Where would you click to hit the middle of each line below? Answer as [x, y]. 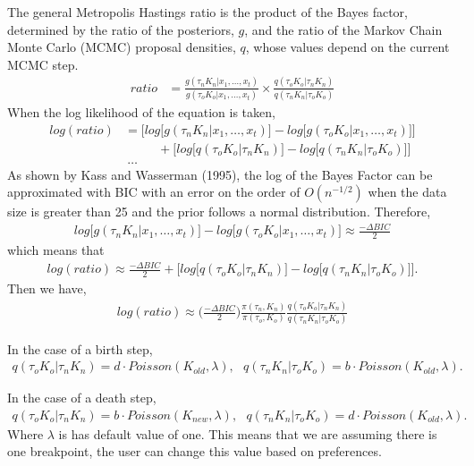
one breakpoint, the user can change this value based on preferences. [195, 451]
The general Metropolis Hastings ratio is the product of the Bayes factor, [207, 12]
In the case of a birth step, [80, 348]
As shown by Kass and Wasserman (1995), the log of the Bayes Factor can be [220, 174]
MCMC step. [43, 64]
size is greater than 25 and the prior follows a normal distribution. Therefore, [219, 212]
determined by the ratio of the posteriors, [121, 29]
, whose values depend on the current [347, 47]
